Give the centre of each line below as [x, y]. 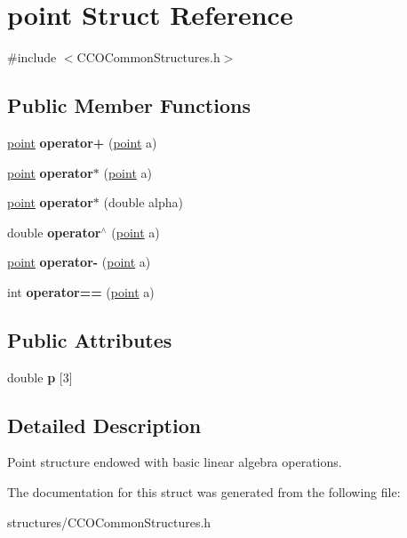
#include [32, 57]
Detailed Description [104, 425]
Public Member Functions [129, 105]
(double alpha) [143, 202]
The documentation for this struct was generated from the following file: [204, 492]
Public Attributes [90, 339]
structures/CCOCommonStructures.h [109, 522]
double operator [54, 232]
